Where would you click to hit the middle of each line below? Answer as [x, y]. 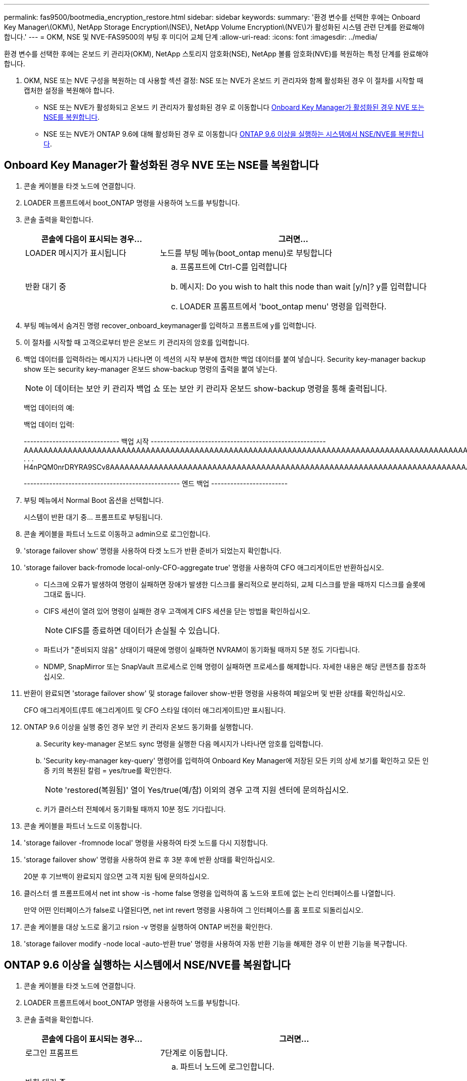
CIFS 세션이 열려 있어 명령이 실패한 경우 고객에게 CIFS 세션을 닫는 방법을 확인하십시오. [177, 611]
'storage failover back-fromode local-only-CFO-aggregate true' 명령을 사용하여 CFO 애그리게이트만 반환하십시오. [204, 567]
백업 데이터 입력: [49, 424]
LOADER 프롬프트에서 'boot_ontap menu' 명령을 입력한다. [283, 306]
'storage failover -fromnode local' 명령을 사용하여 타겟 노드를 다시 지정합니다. [146, 842]
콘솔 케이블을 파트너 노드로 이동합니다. [83, 826]
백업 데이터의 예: [49, 407]
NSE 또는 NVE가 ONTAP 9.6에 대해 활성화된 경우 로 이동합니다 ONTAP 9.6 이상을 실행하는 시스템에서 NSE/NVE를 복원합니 [234, 134]
